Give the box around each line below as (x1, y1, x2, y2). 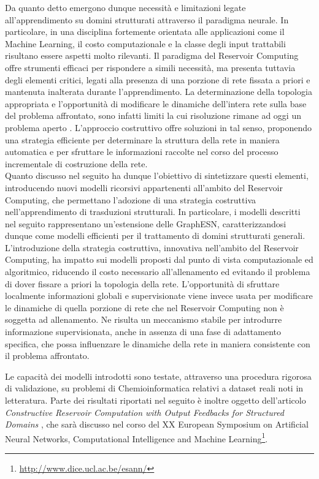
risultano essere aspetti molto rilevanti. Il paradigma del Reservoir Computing (5, 49, 299, 62)
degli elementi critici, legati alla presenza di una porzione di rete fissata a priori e (5, 73, 310, 86)
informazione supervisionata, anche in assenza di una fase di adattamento (5, 325, 282, 338)
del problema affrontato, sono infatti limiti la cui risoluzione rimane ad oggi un (5, 109, 301, 122)
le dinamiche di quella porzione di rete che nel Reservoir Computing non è (5, 301, 284, 314)
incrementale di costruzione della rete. (5, 157, 148, 170)
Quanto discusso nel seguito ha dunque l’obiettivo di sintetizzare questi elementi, (5, 169, 309, 182)
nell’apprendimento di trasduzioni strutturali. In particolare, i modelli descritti (5, 205, 301, 218)
